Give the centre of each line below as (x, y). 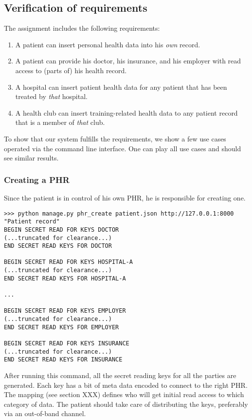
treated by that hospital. (51, 96)
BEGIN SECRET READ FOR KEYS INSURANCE (67, 344)
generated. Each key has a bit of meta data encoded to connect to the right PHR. (126, 385)
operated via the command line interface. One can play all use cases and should (123, 148)
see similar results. (31, 158)
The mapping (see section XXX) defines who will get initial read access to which (124, 394)
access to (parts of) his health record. (71, 70)
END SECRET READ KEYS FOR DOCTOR (58, 246)
